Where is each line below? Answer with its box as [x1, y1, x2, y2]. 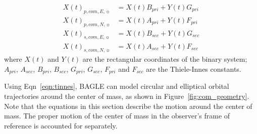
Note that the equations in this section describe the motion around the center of [4, 100, 252, 111]
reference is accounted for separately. [4, 120, 118, 130]
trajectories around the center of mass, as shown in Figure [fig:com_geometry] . [4, 90, 249, 101]
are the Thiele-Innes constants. [146, 63, 241, 74]
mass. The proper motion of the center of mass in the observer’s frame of [4, 110, 230, 121]
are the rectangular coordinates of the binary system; [82, 54, 247, 64]
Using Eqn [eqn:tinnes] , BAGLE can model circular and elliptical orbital [4, 81, 229, 91]
